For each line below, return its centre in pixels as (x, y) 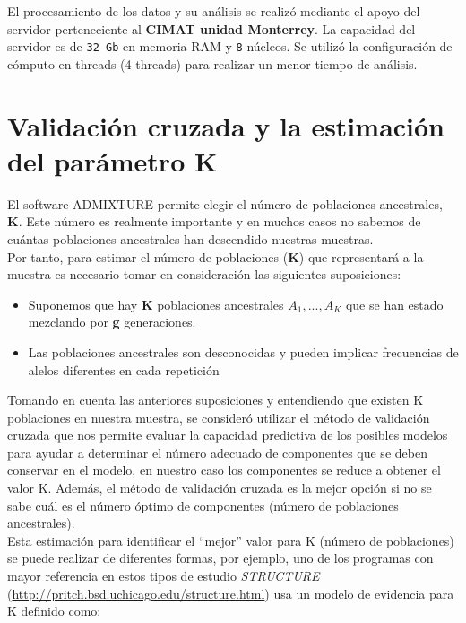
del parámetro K (112, 160)
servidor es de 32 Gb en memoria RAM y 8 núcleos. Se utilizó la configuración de (230, 46)
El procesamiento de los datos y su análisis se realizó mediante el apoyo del (214, 11)
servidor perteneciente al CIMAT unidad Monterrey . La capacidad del (211, 28)
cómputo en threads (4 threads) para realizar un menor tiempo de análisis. (212, 63)
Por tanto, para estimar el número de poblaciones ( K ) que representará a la (216, 256)
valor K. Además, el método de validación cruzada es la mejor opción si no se (220, 488)
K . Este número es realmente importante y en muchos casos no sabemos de (214, 221)
